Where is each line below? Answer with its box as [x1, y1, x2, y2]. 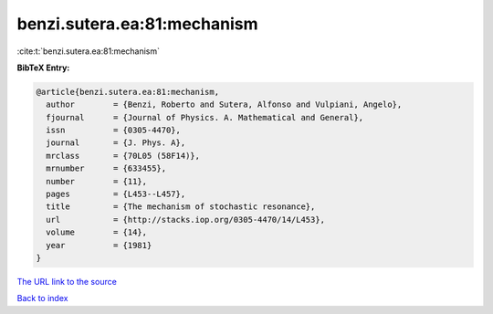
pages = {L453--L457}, [46, 189, 186, 200]
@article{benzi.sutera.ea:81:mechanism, [36, 87, 219, 97]
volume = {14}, [46, 227, 148, 237]
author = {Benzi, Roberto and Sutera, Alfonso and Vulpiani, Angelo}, [46, 99, 403, 110]
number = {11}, [46, 176, 148, 186]
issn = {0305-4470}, [46, 125, 182, 136]
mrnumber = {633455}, [46, 163, 167, 173]
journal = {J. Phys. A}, [46, 138, 186, 148]
